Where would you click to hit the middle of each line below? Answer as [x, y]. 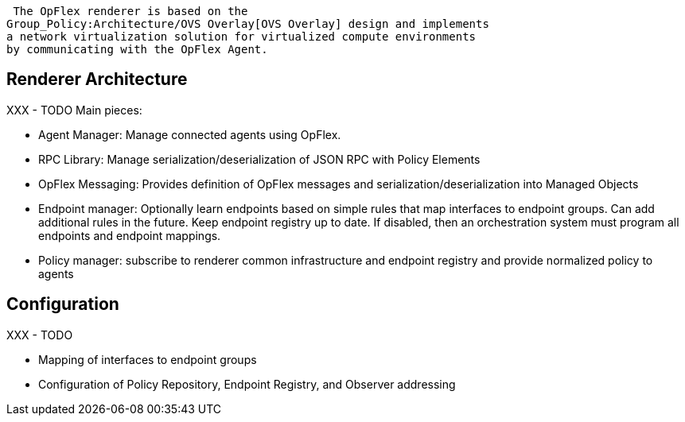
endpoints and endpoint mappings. [130, 235]
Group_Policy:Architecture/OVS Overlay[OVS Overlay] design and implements [248, 24]
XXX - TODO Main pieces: [74, 110]
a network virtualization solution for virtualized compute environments [241, 37]
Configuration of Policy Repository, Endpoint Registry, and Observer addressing [247, 384]
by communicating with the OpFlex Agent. [137, 49]
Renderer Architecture [97, 79]
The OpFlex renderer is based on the [130, 11]
